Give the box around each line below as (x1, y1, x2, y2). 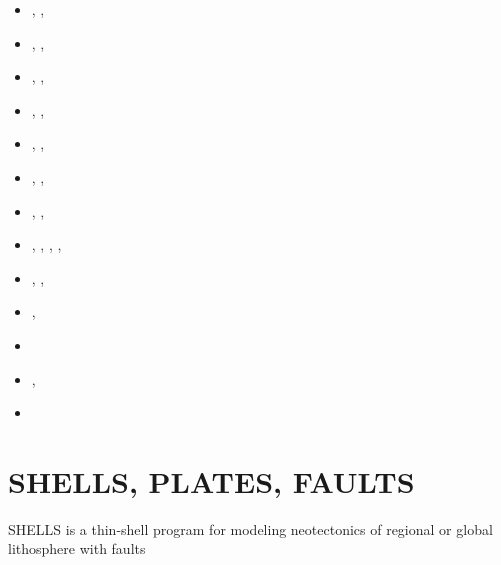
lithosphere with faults (8, 538, 146, 559)
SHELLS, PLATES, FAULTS (8, 460, 415, 501)
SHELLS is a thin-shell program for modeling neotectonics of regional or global (8, 518, 493, 539)
